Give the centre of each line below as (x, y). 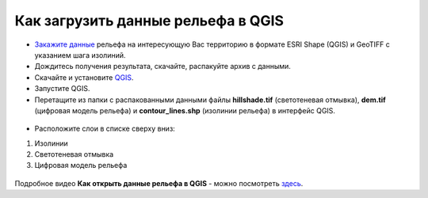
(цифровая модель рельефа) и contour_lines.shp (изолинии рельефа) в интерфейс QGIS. (185, 110)
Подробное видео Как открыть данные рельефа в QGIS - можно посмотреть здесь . (159, 183)
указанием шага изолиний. (80, 55)
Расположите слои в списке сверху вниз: (105, 129)
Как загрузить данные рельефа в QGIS (149, 21)
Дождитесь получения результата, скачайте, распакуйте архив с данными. (162, 67)
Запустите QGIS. (62, 89)
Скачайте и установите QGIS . (84, 77)
